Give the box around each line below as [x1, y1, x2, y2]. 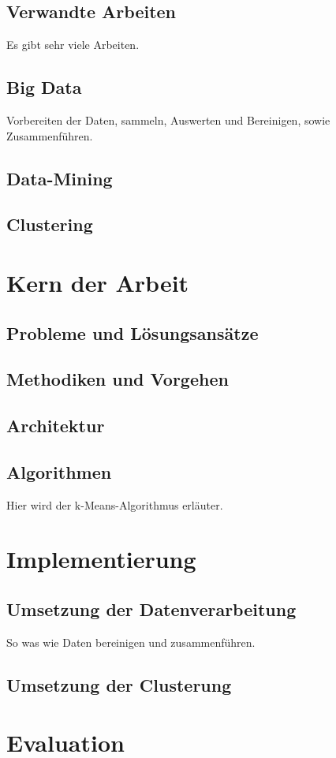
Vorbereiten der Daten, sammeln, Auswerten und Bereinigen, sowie [6, 112, 330, 128]
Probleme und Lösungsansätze [6, 320, 259, 345]
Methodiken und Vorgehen [6, 367, 229, 391]
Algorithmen [6, 459, 112, 484]
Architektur [6, 413, 105, 438]
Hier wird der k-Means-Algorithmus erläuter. [6, 496, 223, 513]
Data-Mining [6, 166, 113, 190]
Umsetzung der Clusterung [6, 672, 232, 696]
